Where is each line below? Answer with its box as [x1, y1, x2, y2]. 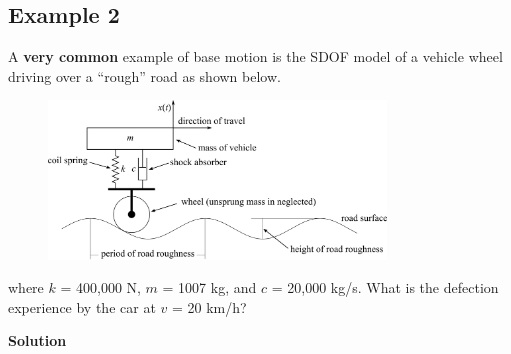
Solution [8, 330, 67, 351]
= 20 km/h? [171, 296, 247, 317]
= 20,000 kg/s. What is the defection [271, 277, 499, 298]
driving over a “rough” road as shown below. [8, 65, 281, 86]
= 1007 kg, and [162, 277, 257, 298]
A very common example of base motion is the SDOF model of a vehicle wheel [8, 46, 503, 67]
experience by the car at [8, 296, 156, 317]
